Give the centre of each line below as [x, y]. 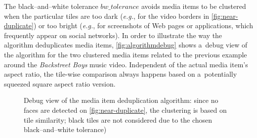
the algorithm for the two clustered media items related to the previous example [126, 54]
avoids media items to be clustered [193, 6]
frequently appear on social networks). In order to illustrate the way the [113, 35]
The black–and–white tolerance [51, 6]
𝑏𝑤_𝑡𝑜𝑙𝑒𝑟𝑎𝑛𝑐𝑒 [120, 7]
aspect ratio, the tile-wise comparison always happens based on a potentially [121, 74]
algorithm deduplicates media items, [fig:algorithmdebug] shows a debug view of [126, 45]
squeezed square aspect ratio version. [60, 83]
